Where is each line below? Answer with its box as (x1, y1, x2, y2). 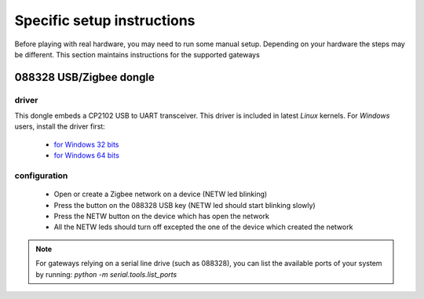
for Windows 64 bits (53, 151, 119, 160)
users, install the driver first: (14, 122, 105, 131)
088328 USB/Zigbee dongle (14, 71, 155, 84)
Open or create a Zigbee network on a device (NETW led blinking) (53, 189, 268, 199)
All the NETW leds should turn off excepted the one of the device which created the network (53, 222, 353, 232)
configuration (14, 170, 68, 181)
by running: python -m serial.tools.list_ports (35, 269, 177, 279)
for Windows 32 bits (53, 140, 119, 149)
